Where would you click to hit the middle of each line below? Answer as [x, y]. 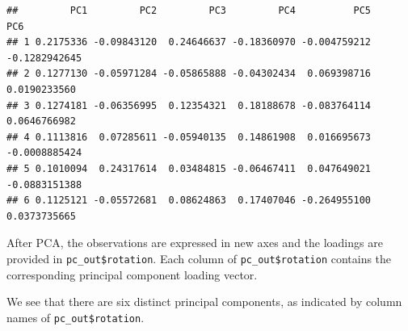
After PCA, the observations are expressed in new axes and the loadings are [195, 243]
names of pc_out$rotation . [76, 317]
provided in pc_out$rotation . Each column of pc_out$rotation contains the [199, 258]
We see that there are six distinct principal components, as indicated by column [204, 302]
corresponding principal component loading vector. [132, 274]
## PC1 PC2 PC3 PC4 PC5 [189, 10]
